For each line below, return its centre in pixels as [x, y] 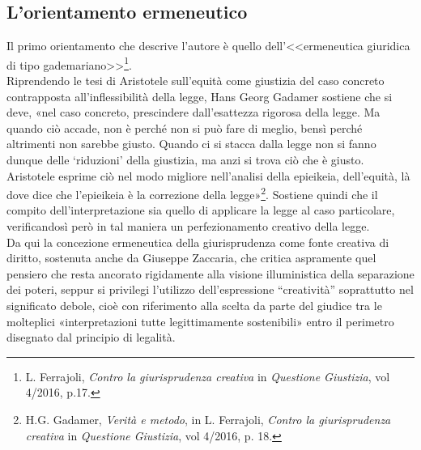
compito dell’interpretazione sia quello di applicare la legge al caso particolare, [201, 210]
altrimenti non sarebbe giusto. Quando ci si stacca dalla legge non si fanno [191, 144]
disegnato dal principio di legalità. [91, 337]
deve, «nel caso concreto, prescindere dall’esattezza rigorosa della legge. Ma [193, 112]
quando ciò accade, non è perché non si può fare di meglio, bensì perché [185, 127]
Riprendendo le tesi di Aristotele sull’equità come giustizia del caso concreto [196, 81]
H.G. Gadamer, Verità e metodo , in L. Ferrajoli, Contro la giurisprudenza [208, 419]
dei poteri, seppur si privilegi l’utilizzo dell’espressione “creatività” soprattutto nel [210, 289]
